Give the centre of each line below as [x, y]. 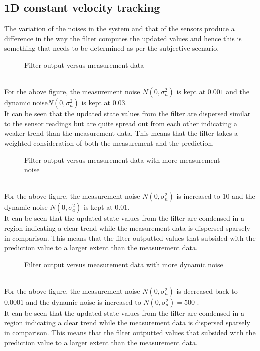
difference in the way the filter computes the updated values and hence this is [123, 38]
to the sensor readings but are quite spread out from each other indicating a [121, 123]
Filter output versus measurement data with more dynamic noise [124, 264]
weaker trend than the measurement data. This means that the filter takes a [121, 133]
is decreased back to [207, 291]
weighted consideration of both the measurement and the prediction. [109, 142]
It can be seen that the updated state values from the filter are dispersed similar [127, 113]
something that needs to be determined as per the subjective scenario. [112, 48]
